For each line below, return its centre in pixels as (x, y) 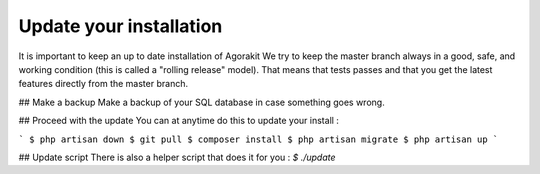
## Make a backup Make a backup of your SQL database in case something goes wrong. (201, 102)
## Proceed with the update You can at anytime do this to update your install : (179, 121)
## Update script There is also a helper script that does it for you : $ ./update (177, 157)
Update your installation (120, 26)
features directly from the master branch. (103, 84)
